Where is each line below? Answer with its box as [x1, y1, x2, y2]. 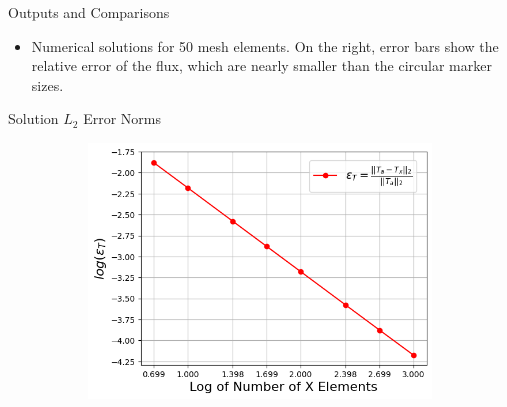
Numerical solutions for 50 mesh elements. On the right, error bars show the [31, 35, 499, 56]
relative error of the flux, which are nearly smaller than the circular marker [31, 55, 492, 76]
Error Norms [83, 108, 161, 129]
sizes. [31, 74, 64, 95]
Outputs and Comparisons [8, 2, 170, 22]
